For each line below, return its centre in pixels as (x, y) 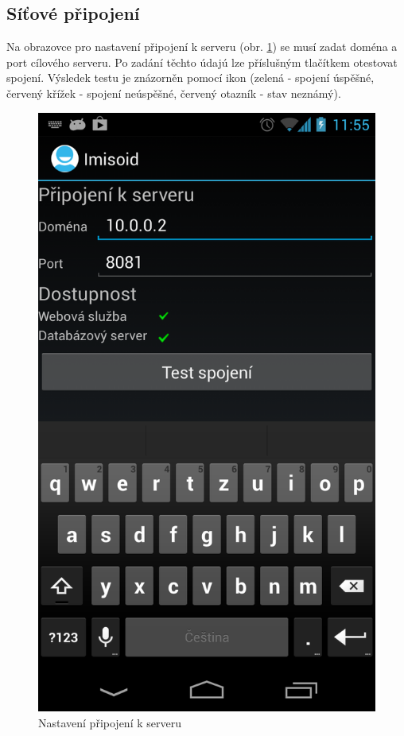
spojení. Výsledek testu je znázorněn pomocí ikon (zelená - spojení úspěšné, (190, 77)
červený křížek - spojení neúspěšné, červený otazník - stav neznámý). (174, 93)
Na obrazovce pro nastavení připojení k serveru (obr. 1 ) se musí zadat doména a (202, 46)
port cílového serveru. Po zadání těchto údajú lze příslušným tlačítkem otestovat (202, 62)
